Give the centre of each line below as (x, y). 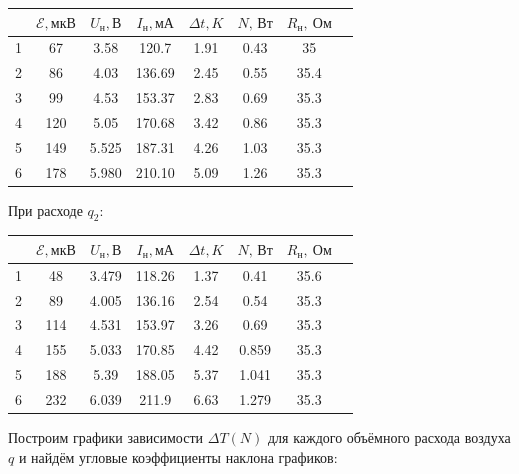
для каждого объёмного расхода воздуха (389, 437)
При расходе (45, 209)
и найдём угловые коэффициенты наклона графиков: (178, 456)
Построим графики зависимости (106, 437)
